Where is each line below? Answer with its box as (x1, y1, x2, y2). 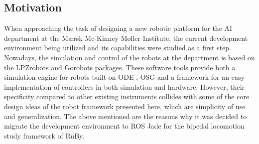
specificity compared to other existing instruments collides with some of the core (4, 91, 250, 102)
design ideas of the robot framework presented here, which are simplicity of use (4, 101, 246, 111)
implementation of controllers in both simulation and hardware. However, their (4, 81, 245, 92)
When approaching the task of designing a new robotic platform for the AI (4, 23, 233, 33)
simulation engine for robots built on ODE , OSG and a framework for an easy (4, 72, 245, 82)
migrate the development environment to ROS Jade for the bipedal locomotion (4, 121, 245, 131)
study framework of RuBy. (4, 130, 85, 141)
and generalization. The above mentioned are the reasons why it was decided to (4, 111, 247, 121)
